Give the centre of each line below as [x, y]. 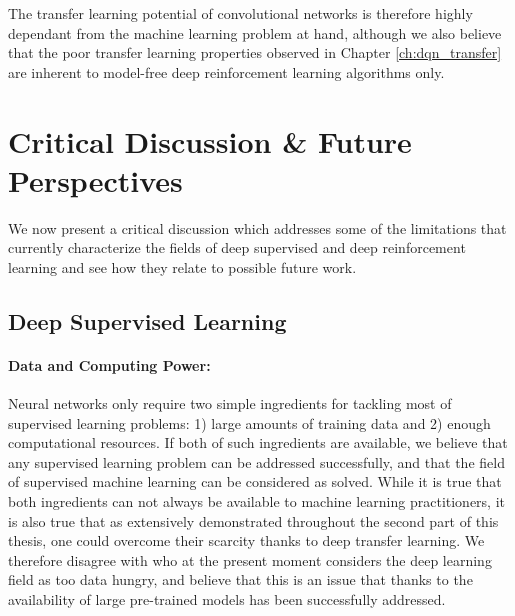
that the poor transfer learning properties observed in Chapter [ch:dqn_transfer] [255, 52]
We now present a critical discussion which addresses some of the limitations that [257, 227]
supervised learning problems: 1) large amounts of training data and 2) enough [249, 422]
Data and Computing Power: [109, 364]
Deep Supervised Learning [147, 320]
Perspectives [95, 179]
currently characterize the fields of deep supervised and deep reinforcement [237, 247]
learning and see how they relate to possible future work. [182, 266]
